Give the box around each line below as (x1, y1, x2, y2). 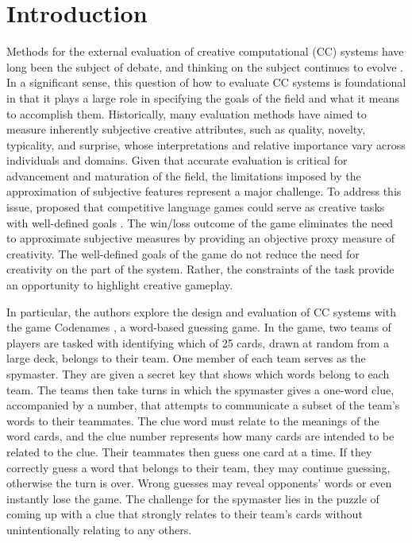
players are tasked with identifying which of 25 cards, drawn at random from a (6, 334, 389, 351)
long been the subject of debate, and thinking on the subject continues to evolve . (6, 58, 403, 75)
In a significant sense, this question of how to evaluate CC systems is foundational (6, 74, 406, 91)
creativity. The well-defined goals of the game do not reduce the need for (6, 245, 360, 262)
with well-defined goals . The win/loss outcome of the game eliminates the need (6, 214, 394, 231)
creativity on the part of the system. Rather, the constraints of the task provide (6, 261, 395, 277)
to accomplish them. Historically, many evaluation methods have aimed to (6, 105, 367, 122)
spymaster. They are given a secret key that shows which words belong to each (6, 366, 390, 382)
